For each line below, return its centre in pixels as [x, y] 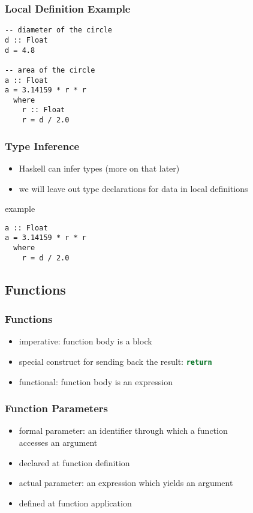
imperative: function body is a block [85, 341]
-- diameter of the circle [58, 30]
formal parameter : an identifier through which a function [123, 430]
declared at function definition [74, 462]
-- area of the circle [50, 70]
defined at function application [75, 502]
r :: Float [43, 110]
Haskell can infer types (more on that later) [99, 168]
